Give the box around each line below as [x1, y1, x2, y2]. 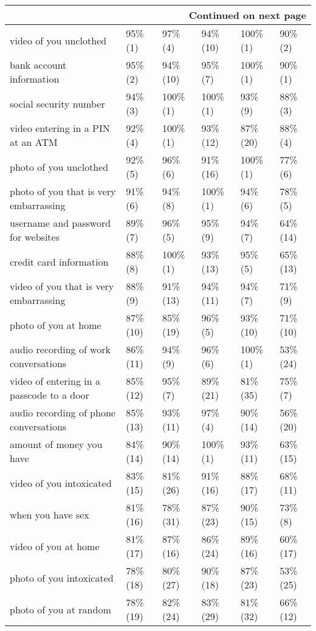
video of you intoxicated [10, 475, 112, 490]
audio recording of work [10, 342, 111, 356]
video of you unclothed [10, 33, 107, 47]
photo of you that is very [10, 184, 116, 198]
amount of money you [10, 437, 103, 451]
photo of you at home [10, 317, 101, 332]
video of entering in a [10, 374, 100, 388]
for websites [10, 230, 60, 244]
